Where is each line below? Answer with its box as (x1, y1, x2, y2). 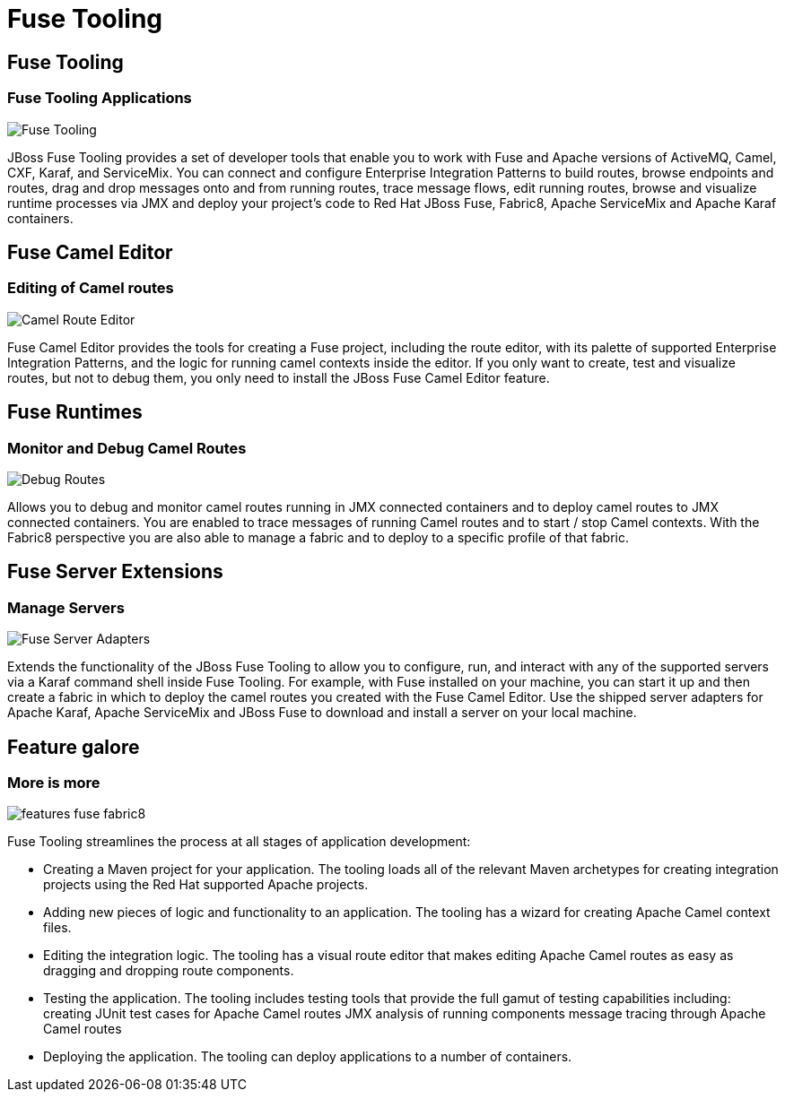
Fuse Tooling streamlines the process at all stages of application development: (7, 834, 471, 850)
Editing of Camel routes (7, 279, 174, 298)
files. (43, 920, 72, 936)
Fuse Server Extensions (7, 560, 223, 584)
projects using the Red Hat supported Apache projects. (43, 877, 369, 893)
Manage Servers (7, 598, 125, 617)
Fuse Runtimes (7, 401, 143, 424)
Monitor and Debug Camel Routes (7, 438, 247, 457)
